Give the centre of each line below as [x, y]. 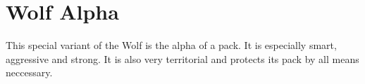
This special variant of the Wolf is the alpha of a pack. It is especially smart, [171, 45]
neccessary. [29, 72]
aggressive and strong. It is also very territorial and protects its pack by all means [182, 58]
